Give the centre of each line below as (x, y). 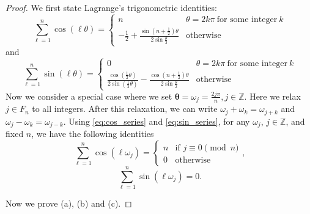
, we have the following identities (93, 134)
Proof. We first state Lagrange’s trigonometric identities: (111, 7)
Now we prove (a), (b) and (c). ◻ (69, 203)
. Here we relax (272, 96)
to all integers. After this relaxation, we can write (125, 109)
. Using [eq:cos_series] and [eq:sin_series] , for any (157, 121)
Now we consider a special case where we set (89, 96)
